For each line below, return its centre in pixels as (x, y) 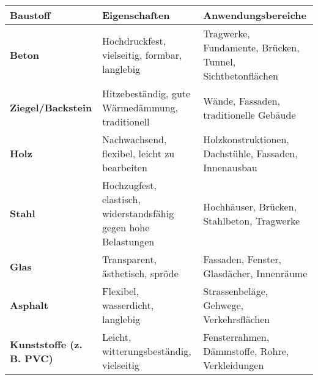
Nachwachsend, (135, 139)
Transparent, (130, 259)
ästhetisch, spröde (140, 273)
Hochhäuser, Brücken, (250, 206)
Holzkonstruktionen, (246, 139)
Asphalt (29, 305)
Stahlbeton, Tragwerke (252, 220)
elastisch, (121, 199)
